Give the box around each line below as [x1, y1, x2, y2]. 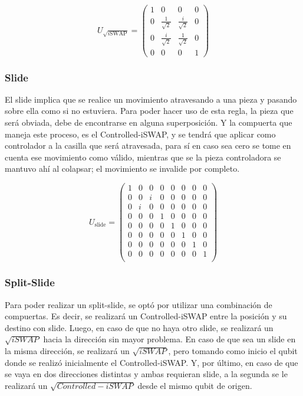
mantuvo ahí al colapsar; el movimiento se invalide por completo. [5, 162, 240, 175]
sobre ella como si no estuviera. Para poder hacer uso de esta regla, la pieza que [5, 104, 294, 117]
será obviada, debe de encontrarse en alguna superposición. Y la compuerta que [5, 116, 292, 129]
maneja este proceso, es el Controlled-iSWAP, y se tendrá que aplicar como [5, 127, 276, 140]
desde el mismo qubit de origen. [137, 379, 252, 391]
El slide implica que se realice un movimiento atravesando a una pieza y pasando [5, 93, 297, 105]
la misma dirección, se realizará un [5, 344, 130, 356]
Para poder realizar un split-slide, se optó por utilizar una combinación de [5, 298, 272, 310]
